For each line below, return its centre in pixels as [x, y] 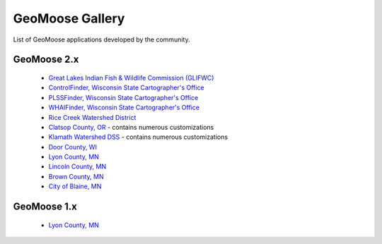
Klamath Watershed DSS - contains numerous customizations [138, 137]
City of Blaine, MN [75, 186]
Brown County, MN [76, 176]
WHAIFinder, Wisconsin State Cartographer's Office [124, 108]
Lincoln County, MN [77, 166]
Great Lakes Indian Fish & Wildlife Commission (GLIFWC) [131, 78]
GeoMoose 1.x [45, 207]
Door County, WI [73, 147]
